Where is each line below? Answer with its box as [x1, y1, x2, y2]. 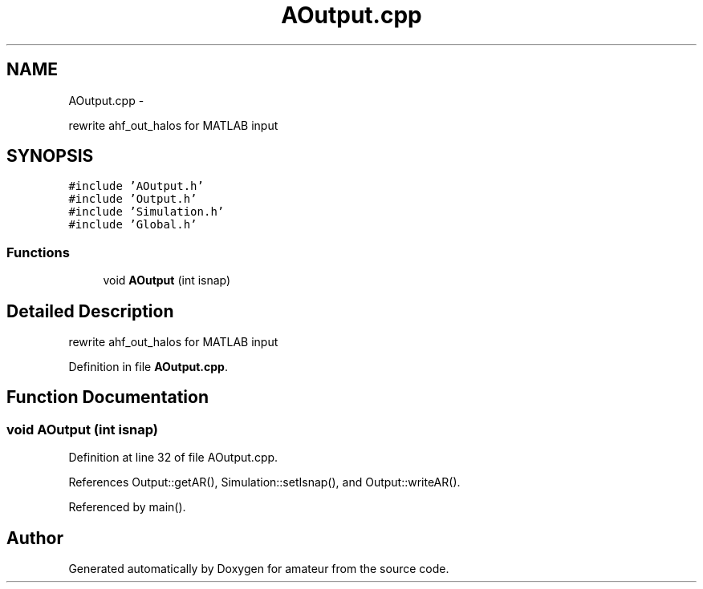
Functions [6, 244, 70, 260]
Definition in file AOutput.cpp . [68, 360, 228, 374]
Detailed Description [6, 301, 174, 321]
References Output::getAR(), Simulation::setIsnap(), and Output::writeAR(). [68, 475, 461, 490]
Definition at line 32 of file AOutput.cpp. [68, 450, 278, 465]
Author [6, 527, 63, 548]
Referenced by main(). [68, 500, 186, 514]
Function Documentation [6, 387, 209, 408]
